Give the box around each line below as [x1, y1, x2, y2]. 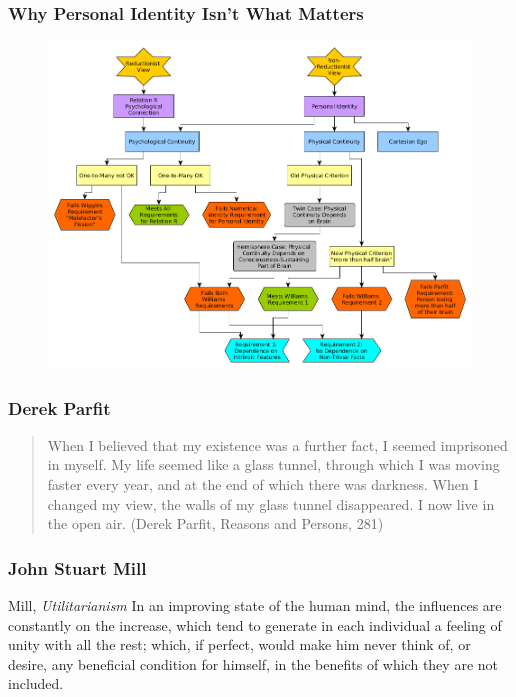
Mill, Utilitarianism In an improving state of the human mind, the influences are [8, 595, 502, 616]
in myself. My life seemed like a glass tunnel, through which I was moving [47, 454, 500, 475]
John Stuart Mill [8, 555, 147, 580]
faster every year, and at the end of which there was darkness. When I [47, 474, 479, 495]
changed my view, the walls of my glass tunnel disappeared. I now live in [47, 493, 495, 514]
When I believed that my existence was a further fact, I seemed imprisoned [47, 434, 508, 455]
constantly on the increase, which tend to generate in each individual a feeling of [8, 614, 502, 635]
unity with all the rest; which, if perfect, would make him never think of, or [8, 634, 471, 655]
